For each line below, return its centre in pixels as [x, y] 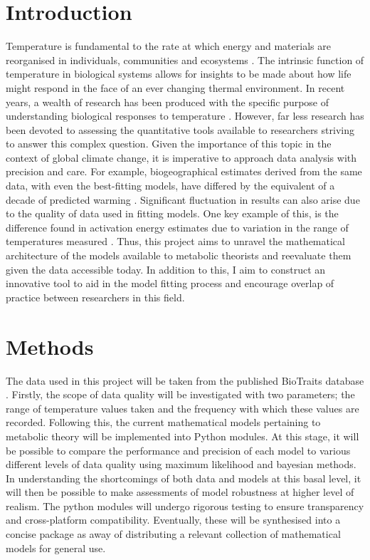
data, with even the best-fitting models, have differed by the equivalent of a [170, 186]
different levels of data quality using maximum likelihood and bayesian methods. [181, 464]
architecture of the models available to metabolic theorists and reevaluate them [179, 255]
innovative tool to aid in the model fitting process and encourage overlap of [170, 283]
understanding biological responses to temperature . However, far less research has [185, 116]
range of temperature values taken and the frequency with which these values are [183, 408]
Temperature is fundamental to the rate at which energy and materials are [168, 46]
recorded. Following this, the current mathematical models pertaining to [163, 422]
